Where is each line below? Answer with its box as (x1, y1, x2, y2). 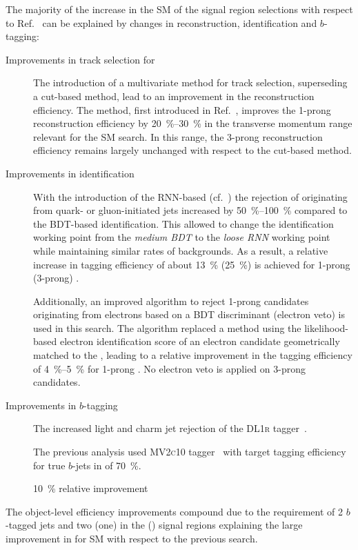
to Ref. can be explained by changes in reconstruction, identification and (6, 15, 317, 30)
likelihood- (304, 320, 348, 335)
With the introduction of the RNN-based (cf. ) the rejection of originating (33, 189, 348, 204)
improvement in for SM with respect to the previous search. (6, 531, 258, 545)
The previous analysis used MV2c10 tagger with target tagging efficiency (33, 444, 346, 459)
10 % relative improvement (33, 481, 148, 495)
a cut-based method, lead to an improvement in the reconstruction (33, 88, 315, 103)
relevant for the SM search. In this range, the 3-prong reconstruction (33, 129, 323, 144)
